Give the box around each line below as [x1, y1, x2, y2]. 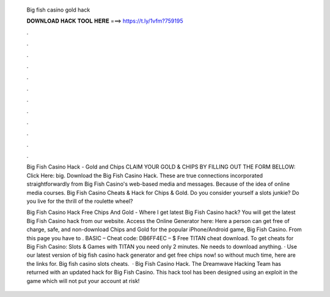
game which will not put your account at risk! [26, 277, 140, 284]
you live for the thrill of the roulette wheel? [26, 197, 133, 205]
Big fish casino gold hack [26, 6, 90, 13]
